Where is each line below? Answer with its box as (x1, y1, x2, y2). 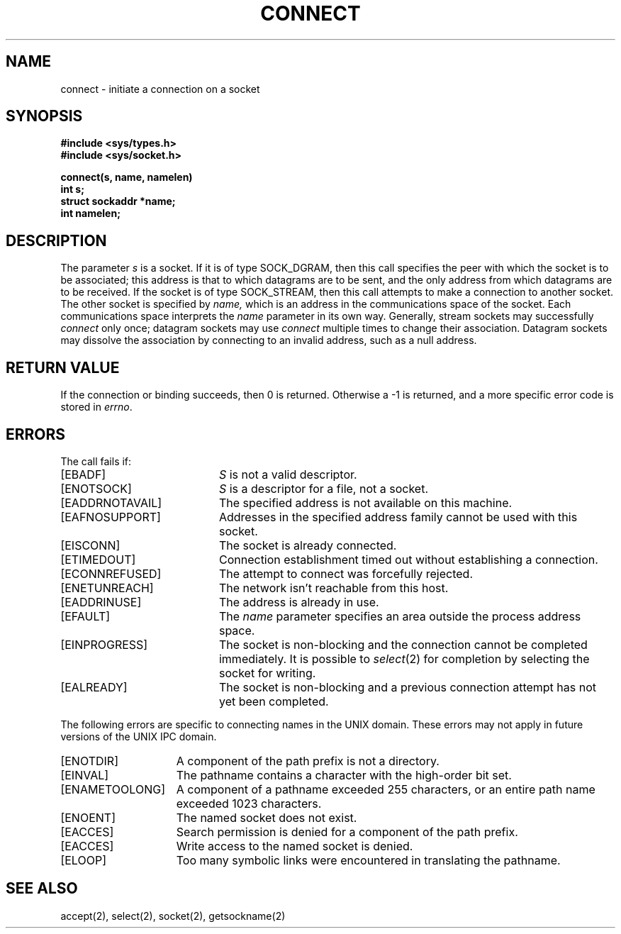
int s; (60, 183, 84, 196)
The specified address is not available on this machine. (218, 495, 513, 510)
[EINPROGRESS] (60, 637, 148, 652)
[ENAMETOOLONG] (60, 782, 165, 796)
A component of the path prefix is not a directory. (176, 753, 440, 768)
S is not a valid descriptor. (218, 467, 357, 482)
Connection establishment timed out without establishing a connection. (218, 552, 598, 567)
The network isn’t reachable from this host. (218, 580, 449, 595)
